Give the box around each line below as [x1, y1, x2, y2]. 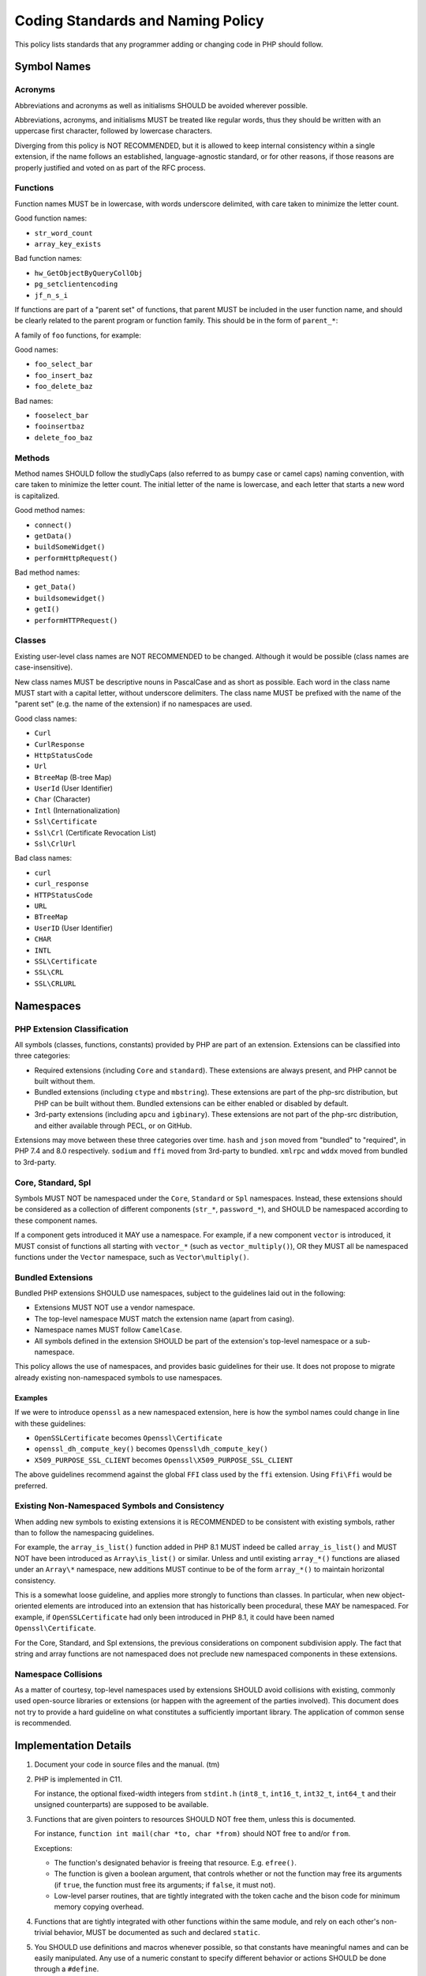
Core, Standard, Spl [14, 1177, 92, 1188]
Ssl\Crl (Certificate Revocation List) [34, 828, 157, 837]
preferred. [14, 1480, 48, 1490]
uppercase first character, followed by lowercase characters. [14, 126, 213, 136]
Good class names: [14, 714, 77, 723]
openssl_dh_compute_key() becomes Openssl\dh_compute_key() [34, 1444, 268, 1454]
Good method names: [14, 506, 85, 515]
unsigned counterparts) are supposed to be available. [34, 1800, 209, 1809]
